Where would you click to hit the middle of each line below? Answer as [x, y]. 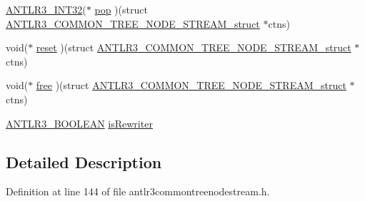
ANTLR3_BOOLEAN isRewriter [79, 123]
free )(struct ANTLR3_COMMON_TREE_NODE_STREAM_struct [191, 85]
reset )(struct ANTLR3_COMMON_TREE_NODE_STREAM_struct [194, 47]
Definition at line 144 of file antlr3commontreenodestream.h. [138, 191]
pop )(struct [121, 9]
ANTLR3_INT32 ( [46, 9]
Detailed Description [84, 161]
